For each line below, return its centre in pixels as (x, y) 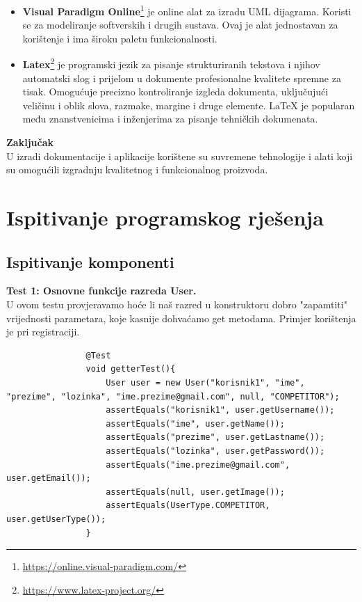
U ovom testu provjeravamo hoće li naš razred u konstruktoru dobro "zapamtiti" (177, 304)
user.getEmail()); (49, 478)
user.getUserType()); (56, 519)
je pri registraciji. (43, 332)
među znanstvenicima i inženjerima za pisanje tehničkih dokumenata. (170, 119)
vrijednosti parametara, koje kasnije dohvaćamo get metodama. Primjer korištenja (181, 318)
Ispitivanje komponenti (90, 261)
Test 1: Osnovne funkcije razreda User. (101, 291)
